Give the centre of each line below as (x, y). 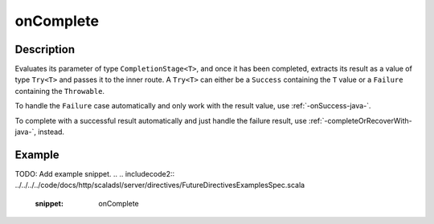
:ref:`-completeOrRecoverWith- (360, 120)
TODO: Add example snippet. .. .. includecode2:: (95, 173)
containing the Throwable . (59, 91)
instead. (51, 132)
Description (45, 49)
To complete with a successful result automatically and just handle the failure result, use (161, 120)
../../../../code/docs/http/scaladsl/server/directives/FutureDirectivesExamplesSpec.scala (160, 185)
